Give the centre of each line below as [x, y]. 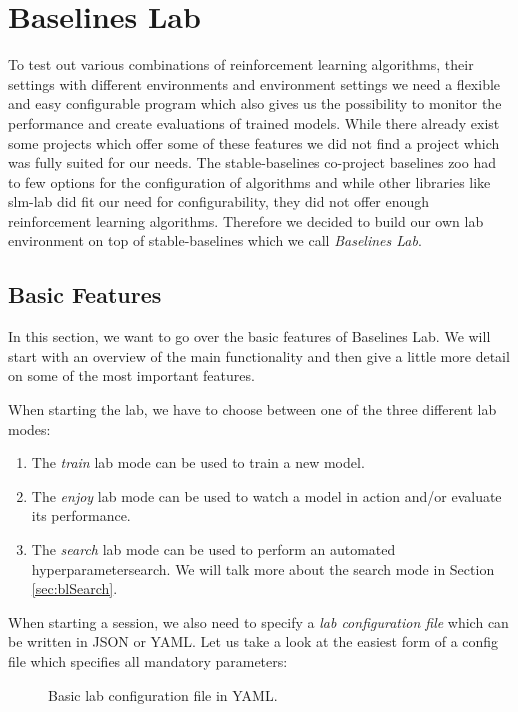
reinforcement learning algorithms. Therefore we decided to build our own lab [246, 220]
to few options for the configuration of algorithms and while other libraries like [249, 181]
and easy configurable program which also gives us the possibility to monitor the [255, 103]
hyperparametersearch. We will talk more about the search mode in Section [263, 568]
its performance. [81, 515]
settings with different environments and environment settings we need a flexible [254, 83]
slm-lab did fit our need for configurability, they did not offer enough [219, 201]
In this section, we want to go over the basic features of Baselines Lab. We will [249, 336]
